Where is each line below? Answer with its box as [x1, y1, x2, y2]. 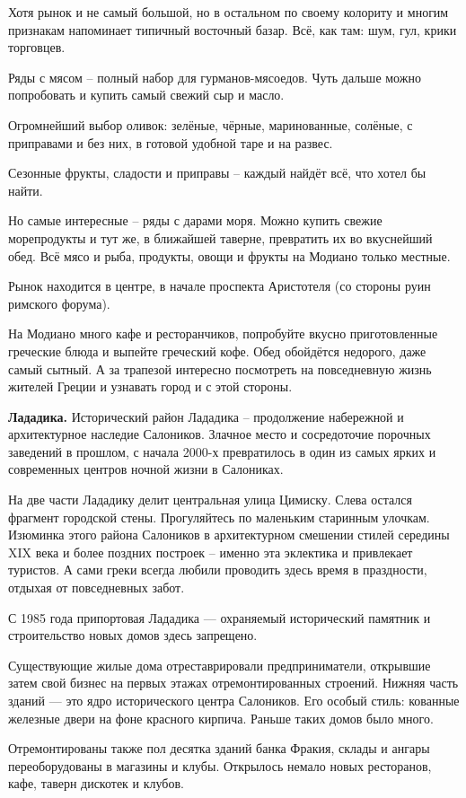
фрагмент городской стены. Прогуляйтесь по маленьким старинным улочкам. [8, 507, 430, 526]
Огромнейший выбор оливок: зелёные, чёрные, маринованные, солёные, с [8, 115, 413, 134]
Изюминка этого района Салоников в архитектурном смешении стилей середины [8, 525, 450, 544]
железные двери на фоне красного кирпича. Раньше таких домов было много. [8, 708, 434, 727]
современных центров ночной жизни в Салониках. [8, 460, 284, 478]
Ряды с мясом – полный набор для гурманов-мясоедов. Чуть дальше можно [8, 67, 421, 86]
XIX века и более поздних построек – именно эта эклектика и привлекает [8, 542, 413, 561]
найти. [8, 180, 43, 199]
